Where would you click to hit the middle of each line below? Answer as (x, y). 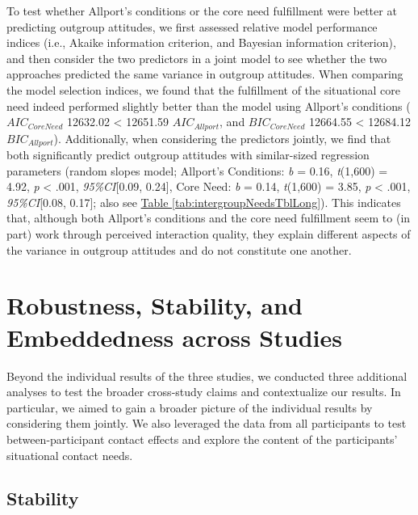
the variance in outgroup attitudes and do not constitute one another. (179, 249)
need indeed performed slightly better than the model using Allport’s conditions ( (209, 106)
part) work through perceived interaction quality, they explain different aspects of (209, 234)
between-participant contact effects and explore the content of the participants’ (202, 439)
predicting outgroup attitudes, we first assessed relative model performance (192, 26)
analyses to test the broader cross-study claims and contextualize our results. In (204, 392)
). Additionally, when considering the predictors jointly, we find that (222, 138)
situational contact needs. (70, 455)
